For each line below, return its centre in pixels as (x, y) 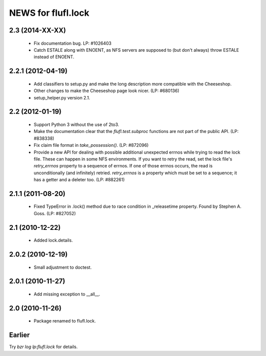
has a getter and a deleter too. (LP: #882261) (79, 180)
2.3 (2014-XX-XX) (37, 30)
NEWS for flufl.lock (49, 13)
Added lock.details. (53, 240)
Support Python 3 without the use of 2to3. (76, 124)
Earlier (19, 335)
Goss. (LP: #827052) (55, 213)
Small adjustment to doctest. (63, 267)
